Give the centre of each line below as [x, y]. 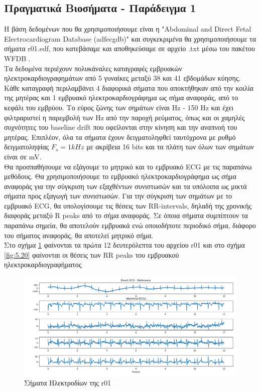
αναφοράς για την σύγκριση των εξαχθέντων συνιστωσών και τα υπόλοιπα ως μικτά [125, 186]
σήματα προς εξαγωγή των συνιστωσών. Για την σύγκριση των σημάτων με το [118, 196]
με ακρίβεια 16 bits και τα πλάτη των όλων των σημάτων [170, 147]
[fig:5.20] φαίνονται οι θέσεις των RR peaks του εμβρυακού [92, 254]
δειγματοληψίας [27, 147]
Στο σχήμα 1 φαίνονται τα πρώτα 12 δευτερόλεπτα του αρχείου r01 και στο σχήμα [124, 245]
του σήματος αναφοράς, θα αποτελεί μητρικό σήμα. [79, 235]
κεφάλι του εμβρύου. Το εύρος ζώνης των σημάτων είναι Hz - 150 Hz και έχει [119, 107]
